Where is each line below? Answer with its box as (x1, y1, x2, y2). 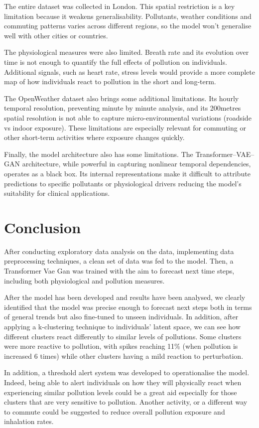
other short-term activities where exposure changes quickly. (4, 132, 185, 143)
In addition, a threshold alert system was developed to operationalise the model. (4, 367, 250, 378)
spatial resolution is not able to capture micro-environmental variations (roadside (4, 112, 252, 123)
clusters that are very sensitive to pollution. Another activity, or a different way (4, 397, 248, 407)
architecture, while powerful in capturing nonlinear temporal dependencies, (22, 158, 251, 169)
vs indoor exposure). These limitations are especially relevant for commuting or (4, 122, 246, 133)
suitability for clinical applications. (4, 188, 110, 198)
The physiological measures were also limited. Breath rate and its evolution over (4, 47, 249, 57)
